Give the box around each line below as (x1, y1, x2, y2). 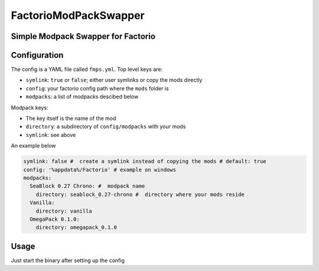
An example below (11, 142, 56, 149)
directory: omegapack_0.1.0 (35, 224, 118, 231)
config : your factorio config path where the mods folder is (25, 84, 169, 92)
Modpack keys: (11, 104, 48, 111)
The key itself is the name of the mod (25, 115, 116, 122)
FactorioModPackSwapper (11, 9, 145, 22)
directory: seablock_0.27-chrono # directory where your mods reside (35, 191, 245, 198)
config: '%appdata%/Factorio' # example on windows (23, 166, 177, 173)
